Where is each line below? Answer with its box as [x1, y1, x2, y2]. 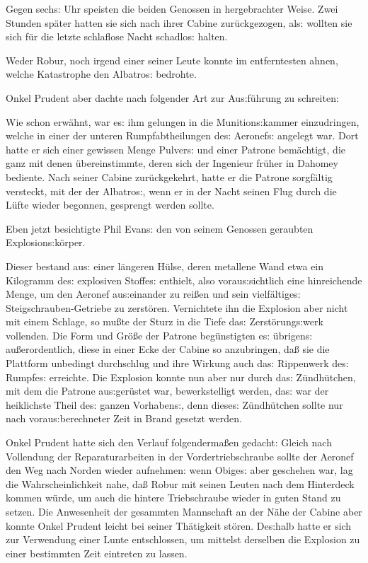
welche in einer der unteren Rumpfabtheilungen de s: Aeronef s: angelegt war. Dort [6, 128, 359, 143]
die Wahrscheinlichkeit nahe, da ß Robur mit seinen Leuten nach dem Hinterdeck [6, 476, 355, 491]
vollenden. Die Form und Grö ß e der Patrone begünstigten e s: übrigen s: [6, 327, 313, 342]
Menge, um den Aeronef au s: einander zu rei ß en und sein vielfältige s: [6, 286, 301, 301]
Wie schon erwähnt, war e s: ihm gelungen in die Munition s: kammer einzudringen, [6, 114, 360, 129]
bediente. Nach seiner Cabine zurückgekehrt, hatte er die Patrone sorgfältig [6, 169, 333, 184]
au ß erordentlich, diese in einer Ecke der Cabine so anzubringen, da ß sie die [6, 342, 330, 356]
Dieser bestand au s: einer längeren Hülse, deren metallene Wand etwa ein [6, 258, 324, 273]
